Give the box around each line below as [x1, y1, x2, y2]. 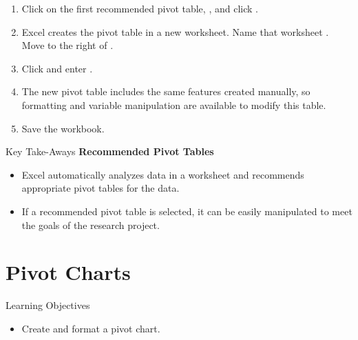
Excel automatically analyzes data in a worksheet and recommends [21, 167, 304, 181]
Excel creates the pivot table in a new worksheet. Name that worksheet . [21, 24, 329, 39]
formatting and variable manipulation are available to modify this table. [21, 97, 326, 112]
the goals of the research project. [21, 217, 160, 232]
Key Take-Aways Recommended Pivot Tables [6, 144, 214, 159]
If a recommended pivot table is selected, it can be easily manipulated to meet [21, 203, 352, 218]
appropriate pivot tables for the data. [21, 181, 180, 195]
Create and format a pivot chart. [21, 321, 160, 335]
